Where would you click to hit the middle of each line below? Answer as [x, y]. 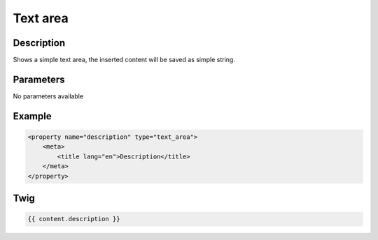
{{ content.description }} [74, 219]
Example [32, 116]
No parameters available [48, 96]
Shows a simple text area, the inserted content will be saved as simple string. [124, 60]
